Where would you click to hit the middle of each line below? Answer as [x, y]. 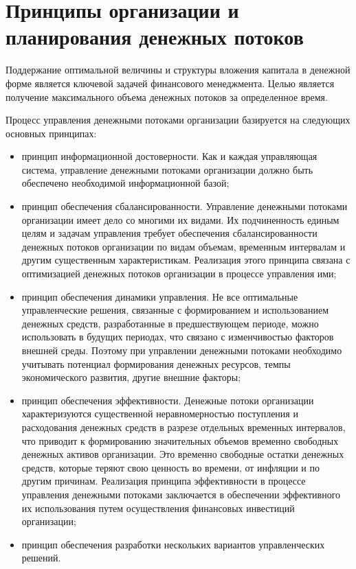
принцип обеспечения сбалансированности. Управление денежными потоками [185, 206]
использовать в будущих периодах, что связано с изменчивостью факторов [178, 337]
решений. [41, 558]
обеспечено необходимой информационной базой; [125, 183]
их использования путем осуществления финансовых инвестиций [158, 508]
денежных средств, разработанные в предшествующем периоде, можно [170, 323]
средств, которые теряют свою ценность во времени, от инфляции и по [171, 467]
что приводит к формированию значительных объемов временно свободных [180, 440]
